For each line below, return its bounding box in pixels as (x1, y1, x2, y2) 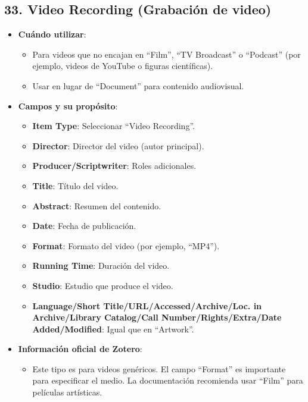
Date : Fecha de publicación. (32, 219, 136, 232)
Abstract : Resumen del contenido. (32, 199, 161, 212)
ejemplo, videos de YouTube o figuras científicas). (32, 59, 213, 72)
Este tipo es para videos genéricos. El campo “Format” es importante (32, 362, 286, 375)
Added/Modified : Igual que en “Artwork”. (32, 322, 194, 335)
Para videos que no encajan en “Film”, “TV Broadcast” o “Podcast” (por (32, 48, 301, 60)
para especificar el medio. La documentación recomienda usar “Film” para (32, 374, 303, 387)
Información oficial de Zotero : (18, 343, 142, 355)
